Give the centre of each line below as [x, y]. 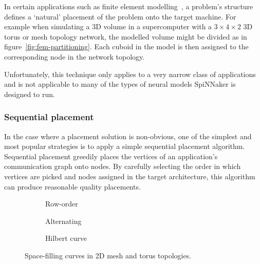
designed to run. [30, 94]
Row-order [62, 204]
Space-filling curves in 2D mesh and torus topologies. [108, 255]
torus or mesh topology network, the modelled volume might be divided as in [126, 36]
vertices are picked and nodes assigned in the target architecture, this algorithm [130, 176]
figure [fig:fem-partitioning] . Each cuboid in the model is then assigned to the [126, 46]
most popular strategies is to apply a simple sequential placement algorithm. [125, 146]
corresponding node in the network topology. [75, 56]
